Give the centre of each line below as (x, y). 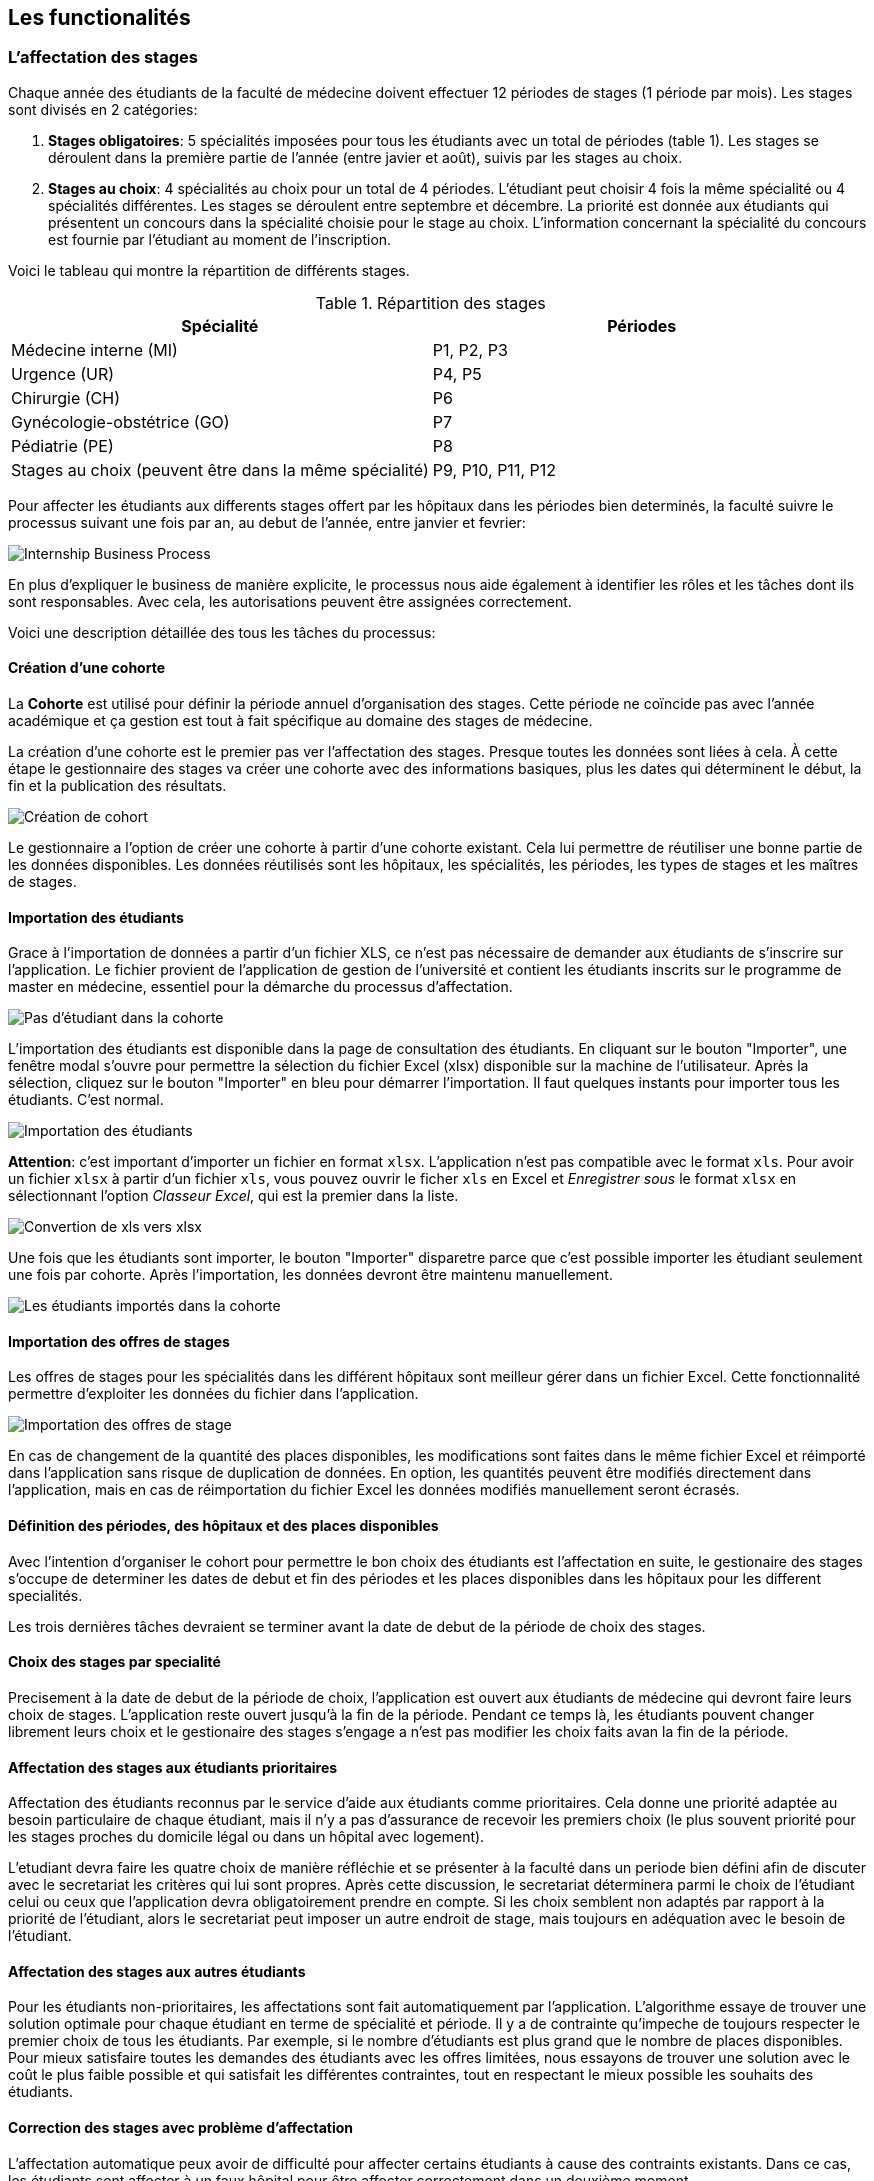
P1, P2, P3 (470, 349)
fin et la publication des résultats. (117, 786)
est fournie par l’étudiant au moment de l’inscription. (220, 239)
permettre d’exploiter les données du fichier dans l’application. (213, 1394)
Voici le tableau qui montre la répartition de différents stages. (209, 270)
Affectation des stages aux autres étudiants (157, 1971)
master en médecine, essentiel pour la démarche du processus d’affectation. (260, 987)
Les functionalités (99, 17)
